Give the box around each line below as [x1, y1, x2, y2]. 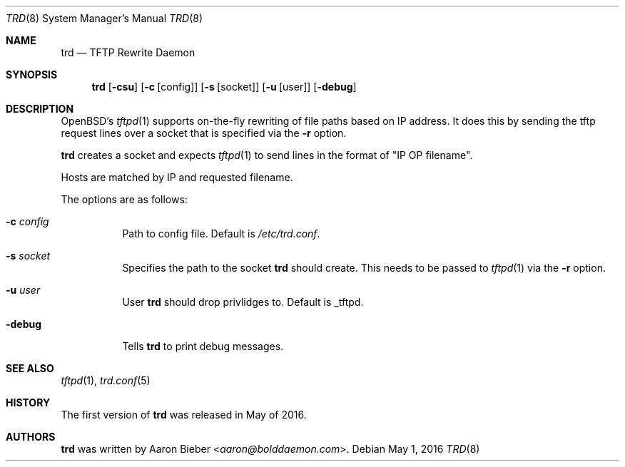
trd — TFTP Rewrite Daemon [61, 46, 195, 58]
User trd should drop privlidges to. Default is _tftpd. [122, 296, 364, 308]
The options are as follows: [61, 193, 188, 205]
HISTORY [6, 396, 51, 409]
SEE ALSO [6, 362, 54, 374]
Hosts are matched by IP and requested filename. [61, 171, 293, 183]
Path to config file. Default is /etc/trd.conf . [122, 227, 320, 240]
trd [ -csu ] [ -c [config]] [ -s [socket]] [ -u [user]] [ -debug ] [91, 81, 357, 93]
